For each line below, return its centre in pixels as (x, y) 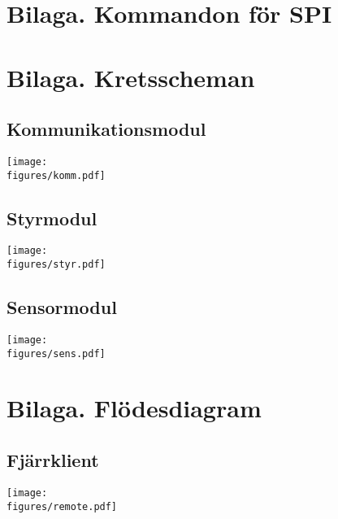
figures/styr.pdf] (56, 265)
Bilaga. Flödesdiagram (134, 408)
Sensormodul (62, 307)
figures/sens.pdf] (56, 353)
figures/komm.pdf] (56, 175)
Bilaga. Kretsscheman (131, 77)
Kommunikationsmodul (106, 129)
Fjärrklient (53, 460)
